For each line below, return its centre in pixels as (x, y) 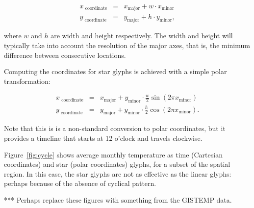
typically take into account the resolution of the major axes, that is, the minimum (127, 45)
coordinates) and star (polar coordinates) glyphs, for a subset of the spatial (117, 164)
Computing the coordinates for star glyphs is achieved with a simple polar (115, 71)
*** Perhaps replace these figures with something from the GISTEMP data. (118, 200)
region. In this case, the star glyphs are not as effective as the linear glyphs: (118, 173)
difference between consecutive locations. (65, 55)
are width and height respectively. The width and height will (142, 36)
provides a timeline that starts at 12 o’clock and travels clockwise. (103, 138)
